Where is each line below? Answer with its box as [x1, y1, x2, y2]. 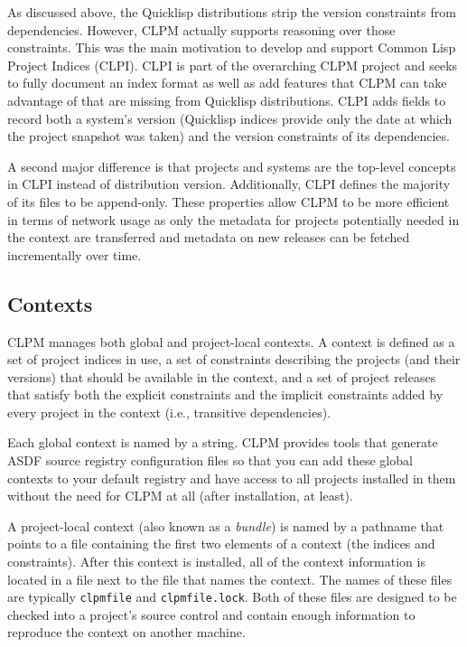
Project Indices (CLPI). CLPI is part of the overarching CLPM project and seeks [7, 55, 458, 74]
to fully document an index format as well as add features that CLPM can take [7, 73, 447, 92]
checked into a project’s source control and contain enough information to [7, 605, 416, 624]
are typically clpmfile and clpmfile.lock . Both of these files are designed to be [7, 587, 457, 606]
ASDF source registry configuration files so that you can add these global [7, 451, 413, 470]
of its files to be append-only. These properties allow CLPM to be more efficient [7, 192, 450, 211]
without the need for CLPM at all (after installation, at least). [7, 486, 353, 505]
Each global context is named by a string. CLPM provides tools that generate [7, 433, 438, 452]
